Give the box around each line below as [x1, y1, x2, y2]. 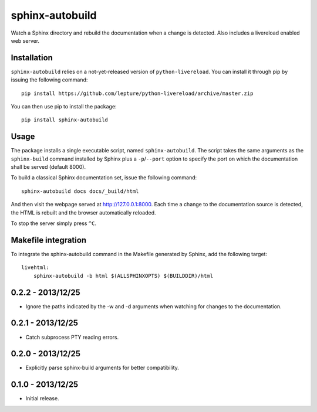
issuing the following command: [11, 76, 88, 83]
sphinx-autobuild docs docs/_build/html [21, 188, 139, 195]
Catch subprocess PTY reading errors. [25, 333, 119, 341]
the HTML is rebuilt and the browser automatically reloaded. [11, 209, 156, 216]
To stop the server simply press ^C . [11, 220, 97, 227]
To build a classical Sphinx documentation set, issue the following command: [11, 174, 197, 181]
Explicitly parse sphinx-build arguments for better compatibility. [25, 364, 179, 372]
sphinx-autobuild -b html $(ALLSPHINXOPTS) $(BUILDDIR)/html [33, 273, 214, 279]
